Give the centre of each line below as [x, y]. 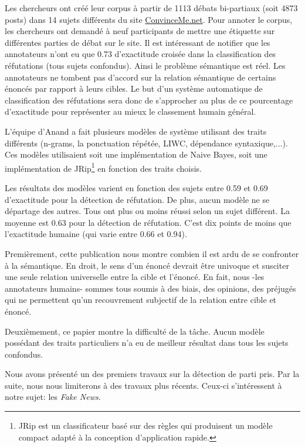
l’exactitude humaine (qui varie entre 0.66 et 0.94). [96, 234]
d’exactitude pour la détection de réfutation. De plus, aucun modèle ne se [137, 199]
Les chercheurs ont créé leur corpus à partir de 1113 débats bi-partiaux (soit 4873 [151, 8]
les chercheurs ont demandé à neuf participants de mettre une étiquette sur [140, 31]
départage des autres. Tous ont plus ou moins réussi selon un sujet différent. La [147, 211]
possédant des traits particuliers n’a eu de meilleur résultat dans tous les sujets [147, 343]
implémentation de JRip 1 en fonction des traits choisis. [103, 167]
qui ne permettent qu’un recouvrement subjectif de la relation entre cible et [141, 300]
